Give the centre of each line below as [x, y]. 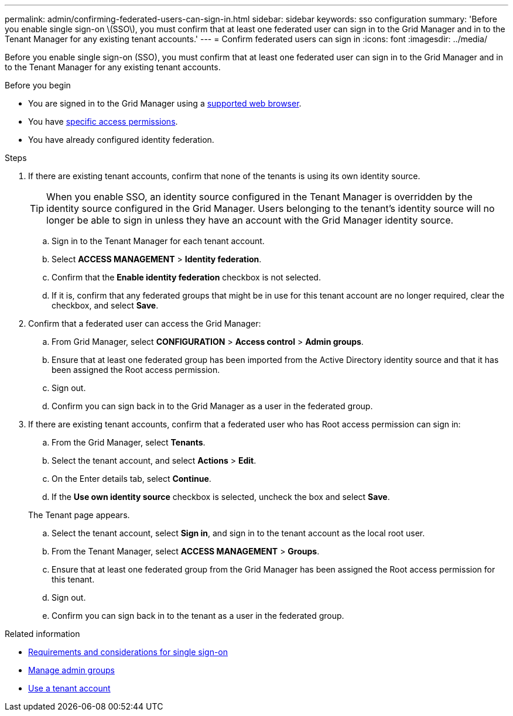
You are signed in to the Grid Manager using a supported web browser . [165, 103]
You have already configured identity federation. [121, 140]
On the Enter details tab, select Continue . [131, 479]
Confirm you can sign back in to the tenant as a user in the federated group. [198, 616]
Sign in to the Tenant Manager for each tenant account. [158, 241]
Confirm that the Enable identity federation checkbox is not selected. [186, 277]
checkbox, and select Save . [105, 305]
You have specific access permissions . [103, 121]
